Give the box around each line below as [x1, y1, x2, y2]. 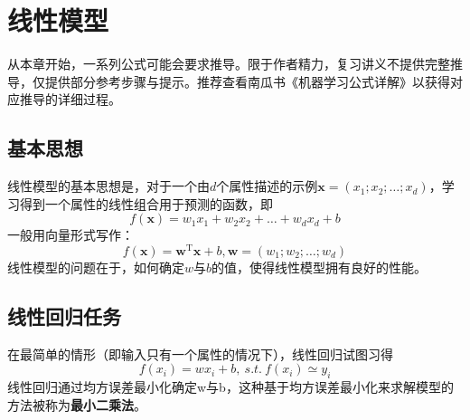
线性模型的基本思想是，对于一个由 [7, 177, 210, 196]
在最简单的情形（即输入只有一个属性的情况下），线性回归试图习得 [7, 344, 393, 363]
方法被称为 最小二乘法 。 [7, 395, 146, 414]
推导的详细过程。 [19, 90, 121, 109]
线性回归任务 [7, 301, 121, 329]
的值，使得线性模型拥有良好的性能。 [211, 257, 428, 276]
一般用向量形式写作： [7, 225, 134, 244]
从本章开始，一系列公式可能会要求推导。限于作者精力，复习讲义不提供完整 [7, 54, 450, 73]
